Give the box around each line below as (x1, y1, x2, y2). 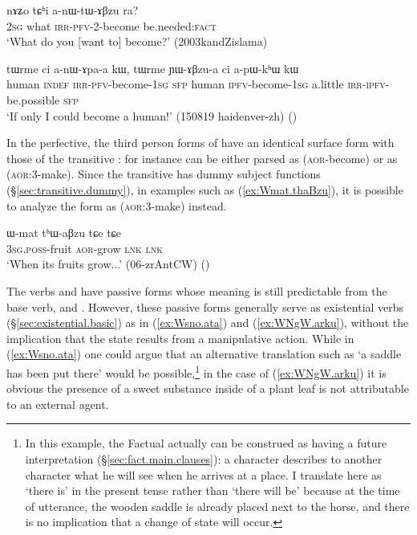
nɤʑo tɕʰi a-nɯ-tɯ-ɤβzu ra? (6, 2, 139, 18)
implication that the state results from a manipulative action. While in (6, 329, 354, 346)
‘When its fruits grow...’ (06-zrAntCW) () (6, 255, 210, 272)
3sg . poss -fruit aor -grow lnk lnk (6, 239, 163, 256)
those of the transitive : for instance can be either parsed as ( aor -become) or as (6, 149, 398, 166)
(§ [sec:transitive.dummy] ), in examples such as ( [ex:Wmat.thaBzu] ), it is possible (6, 181, 403, 198)
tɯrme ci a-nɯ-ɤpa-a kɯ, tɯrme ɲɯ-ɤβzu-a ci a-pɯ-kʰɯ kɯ (6, 59, 299, 76)
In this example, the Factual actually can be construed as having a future (25, 435, 387, 451)
